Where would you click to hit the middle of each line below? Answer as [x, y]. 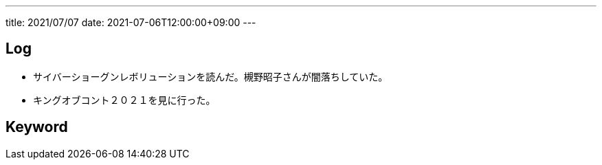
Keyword [37, 127]
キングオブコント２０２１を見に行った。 [124, 100]
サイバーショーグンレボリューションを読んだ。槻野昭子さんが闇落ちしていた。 [211, 76]
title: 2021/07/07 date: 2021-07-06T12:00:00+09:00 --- [131, 22]
